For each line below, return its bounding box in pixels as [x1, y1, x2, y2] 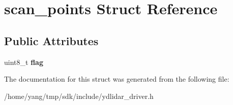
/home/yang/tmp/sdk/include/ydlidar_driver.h [4, 90, 154, 101]
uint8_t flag [4, 56, 43, 67]
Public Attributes [4, 32, 99, 48]
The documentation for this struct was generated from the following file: [4, 74, 229, 84]
